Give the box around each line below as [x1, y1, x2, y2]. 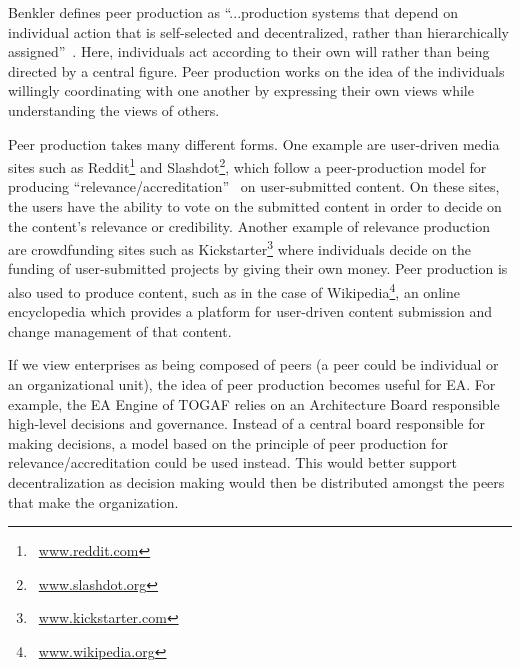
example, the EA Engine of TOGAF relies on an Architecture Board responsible [8, 393, 500, 414]
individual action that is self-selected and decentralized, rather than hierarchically [8, 21, 509, 42]
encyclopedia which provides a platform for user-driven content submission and [8, 301, 492, 322]
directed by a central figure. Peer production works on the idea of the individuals [8, 60, 505, 81]
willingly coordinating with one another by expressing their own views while [8, 80, 474, 101]
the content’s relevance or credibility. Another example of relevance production [8, 215, 491, 236]
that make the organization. [8, 491, 179, 512]
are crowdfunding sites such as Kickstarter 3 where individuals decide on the [8, 236, 472, 259]
